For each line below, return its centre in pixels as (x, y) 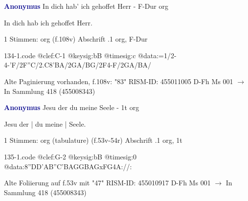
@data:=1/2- (157, 55)
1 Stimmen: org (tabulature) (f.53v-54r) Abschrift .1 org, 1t (93, 140)
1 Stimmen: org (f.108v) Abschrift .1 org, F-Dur (76, 39)
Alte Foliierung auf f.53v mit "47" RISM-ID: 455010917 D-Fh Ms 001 (107, 183)
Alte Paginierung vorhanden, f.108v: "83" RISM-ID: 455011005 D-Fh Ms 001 (119, 81)
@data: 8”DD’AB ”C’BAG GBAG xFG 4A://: (68, 166)
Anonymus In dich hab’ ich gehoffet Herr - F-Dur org (86, 6)
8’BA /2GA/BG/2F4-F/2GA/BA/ (100, 65)
